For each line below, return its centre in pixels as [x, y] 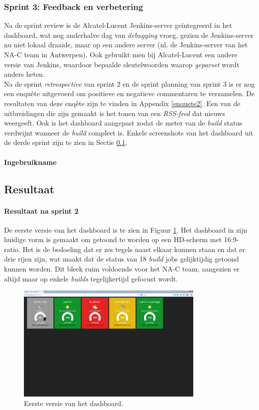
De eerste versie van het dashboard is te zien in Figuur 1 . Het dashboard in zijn [126, 229]
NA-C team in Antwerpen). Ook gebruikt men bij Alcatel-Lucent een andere [121, 54]
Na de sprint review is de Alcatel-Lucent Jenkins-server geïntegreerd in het [118, 25]
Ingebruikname [30, 162]
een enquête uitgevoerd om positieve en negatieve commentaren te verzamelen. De [129, 93]
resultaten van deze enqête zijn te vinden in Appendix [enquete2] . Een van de [122, 103]
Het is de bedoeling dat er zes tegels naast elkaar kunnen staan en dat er [134, 249]
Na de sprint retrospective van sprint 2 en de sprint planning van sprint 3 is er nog [129, 83]
